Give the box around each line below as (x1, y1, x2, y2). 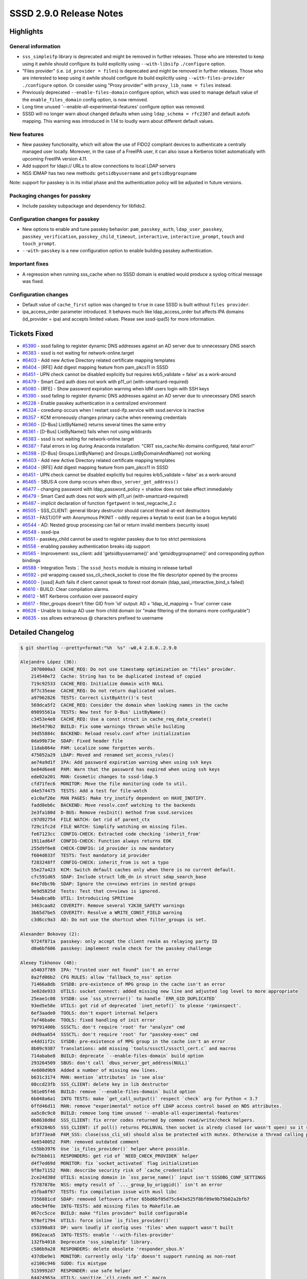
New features (9, 130, 44, 138)
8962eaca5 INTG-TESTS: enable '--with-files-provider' (31, 1232, 174, 1238)
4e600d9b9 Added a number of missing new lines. (31, 1067, 158, 1073)
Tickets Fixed (9, 329, 54, 338)
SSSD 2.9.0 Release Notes (9, 8, 124, 19)
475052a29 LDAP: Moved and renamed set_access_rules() (31, 752, 174, 758)
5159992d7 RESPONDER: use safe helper (31, 1268, 131, 1273)
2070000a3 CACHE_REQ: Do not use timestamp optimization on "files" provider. (31, 666, 236, 672)
